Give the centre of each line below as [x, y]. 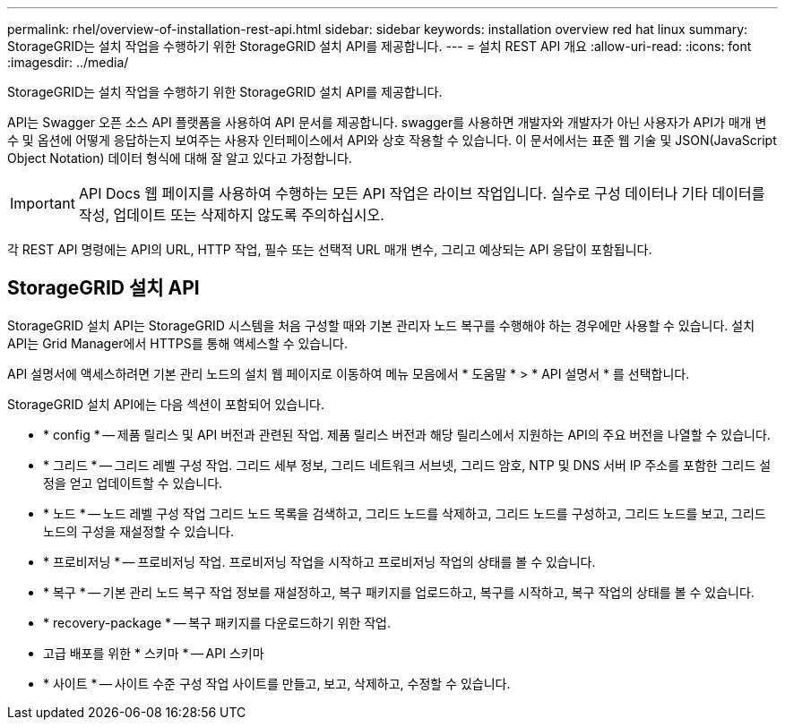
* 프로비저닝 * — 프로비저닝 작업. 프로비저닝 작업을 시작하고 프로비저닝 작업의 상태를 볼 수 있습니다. [319, 561]
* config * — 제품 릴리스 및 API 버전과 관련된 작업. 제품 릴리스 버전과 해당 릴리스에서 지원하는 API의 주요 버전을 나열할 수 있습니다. [407, 434]
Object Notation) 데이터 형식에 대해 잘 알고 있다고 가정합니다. [180, 158]
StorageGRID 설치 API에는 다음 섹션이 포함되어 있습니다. [166, 404]
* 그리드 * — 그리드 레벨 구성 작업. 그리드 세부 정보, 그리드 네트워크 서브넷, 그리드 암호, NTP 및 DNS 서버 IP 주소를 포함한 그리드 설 [407, 465]
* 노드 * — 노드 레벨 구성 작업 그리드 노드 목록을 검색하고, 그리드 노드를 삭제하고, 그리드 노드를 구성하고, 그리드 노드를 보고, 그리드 [405, 513]
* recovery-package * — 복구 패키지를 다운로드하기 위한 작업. [217, 622]
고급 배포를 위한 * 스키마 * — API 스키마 [154, 653]
